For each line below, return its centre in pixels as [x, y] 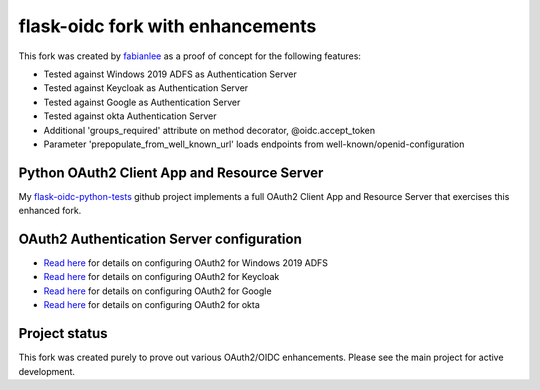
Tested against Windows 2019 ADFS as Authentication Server [170, 74]
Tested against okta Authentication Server [130, 116]
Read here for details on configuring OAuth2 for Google [157, 291]
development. [46, 371]
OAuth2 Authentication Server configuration [160, 239]
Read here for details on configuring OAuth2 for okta [151, 305]
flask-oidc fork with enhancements [167, 26]
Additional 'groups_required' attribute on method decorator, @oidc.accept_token [209, 130]
